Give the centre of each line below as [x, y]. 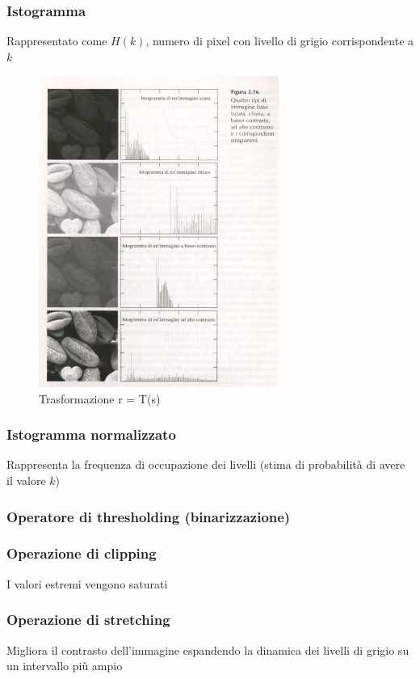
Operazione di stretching [88, 620]
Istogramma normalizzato [91, 434]
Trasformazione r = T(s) [100, 398]
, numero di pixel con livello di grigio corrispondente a [280, 41]
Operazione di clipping [82, 553]
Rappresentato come [57, 41]
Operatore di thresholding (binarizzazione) [149, 516]
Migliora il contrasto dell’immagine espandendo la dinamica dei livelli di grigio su [208, 649]
